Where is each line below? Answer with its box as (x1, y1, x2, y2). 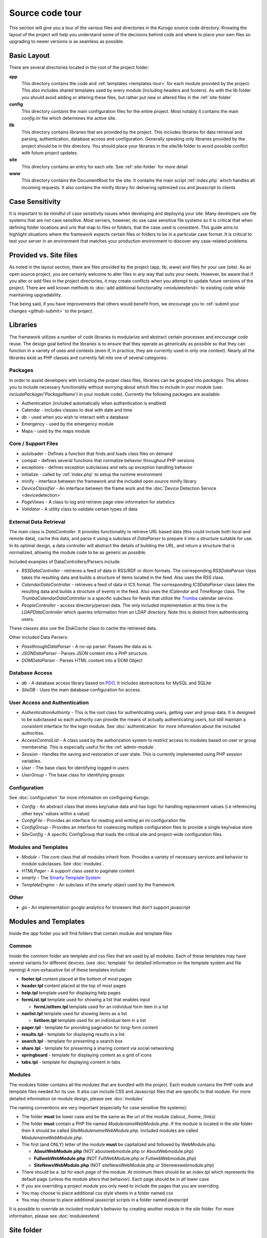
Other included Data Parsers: (9, 634, 69, 640)
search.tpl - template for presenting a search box (21, 1038, 123, 1044)
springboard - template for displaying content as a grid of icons (21, 1052, 152, 1058)
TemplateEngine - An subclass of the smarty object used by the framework (21, 881, 175, 887)
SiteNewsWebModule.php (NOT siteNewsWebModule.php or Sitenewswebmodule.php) (34, 1162, 215, 1168)
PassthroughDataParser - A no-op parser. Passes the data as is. (21, 643, 153, 649)
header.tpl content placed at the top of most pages (21, 983, 126, 989)
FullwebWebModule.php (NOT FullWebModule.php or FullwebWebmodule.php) (34, 1155, 196, 1161)
